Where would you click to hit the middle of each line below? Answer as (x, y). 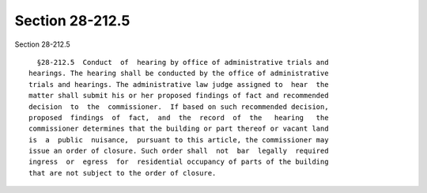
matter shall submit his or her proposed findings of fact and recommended (179, 96)
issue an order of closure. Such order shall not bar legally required (179, 151)
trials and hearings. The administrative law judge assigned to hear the (179, 84)
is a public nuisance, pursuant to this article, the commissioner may (179, 140)
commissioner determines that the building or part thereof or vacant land (179, 129)
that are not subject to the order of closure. (123, 173)
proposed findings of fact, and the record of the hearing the (179, 117)
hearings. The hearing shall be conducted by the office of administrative (179, 74)
